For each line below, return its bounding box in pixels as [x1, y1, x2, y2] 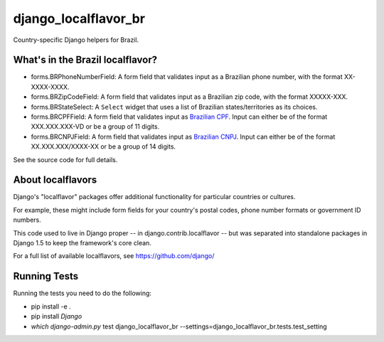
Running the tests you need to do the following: [13, 289, 152, 298]
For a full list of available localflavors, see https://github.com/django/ [13, 252, 215, 260]
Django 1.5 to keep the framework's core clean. [13, 239, 152, 247]
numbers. [13, 215, 42, 224]
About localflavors [13, 174, 97, 186]
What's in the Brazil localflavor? [13, 54, 158, 66]
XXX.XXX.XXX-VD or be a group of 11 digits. [31, 122, 160, 131]
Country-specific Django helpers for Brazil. [13, 36, 139, 44]
